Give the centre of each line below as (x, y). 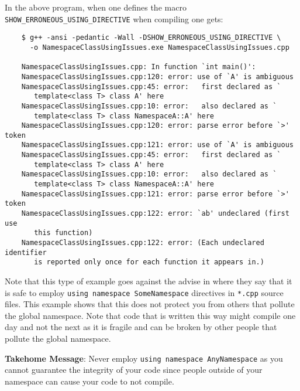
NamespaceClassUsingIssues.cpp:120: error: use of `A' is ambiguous (157, 76)
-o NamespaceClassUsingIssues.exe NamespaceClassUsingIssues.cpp (159, 47)
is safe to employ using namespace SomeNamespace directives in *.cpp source (144, 292)
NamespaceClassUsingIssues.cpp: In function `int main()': (139, 67)
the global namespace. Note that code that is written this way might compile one (150, 315)
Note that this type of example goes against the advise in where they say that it (149, 281)
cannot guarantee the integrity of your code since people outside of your (134, 370)
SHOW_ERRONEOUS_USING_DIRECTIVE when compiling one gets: (114, 18)
